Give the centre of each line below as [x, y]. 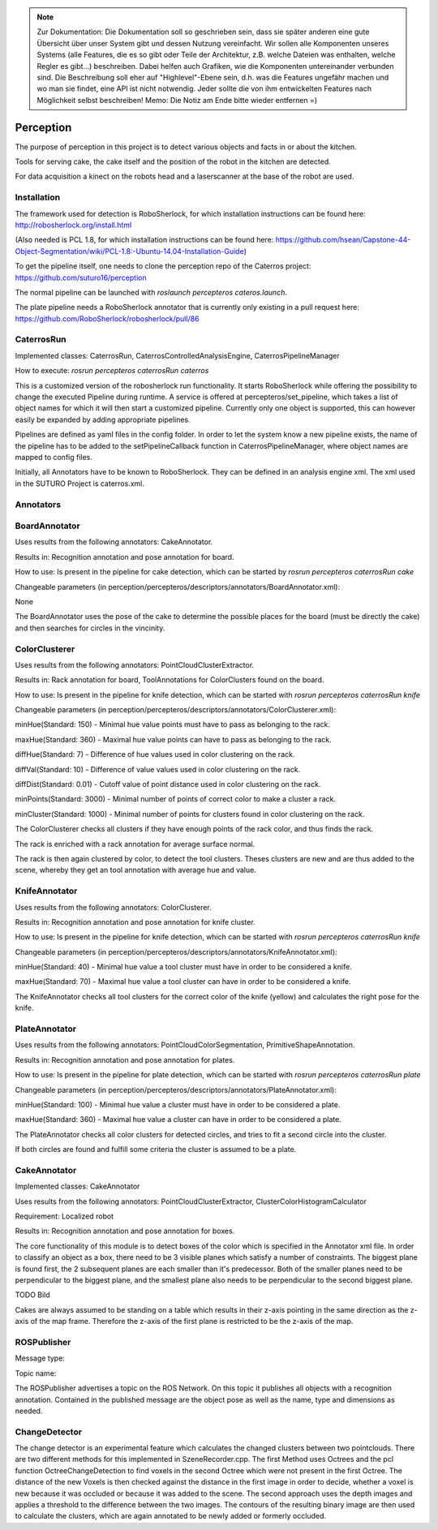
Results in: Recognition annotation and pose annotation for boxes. [125, 1231]
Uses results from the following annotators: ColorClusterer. [114, 907]
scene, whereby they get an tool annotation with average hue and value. [136, 870]
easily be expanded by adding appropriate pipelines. [103, 419]
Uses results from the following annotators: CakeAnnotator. [114, 542]
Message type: [40, 1358]
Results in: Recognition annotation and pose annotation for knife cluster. [135, 922]
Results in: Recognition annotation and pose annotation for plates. [125, 1059]
